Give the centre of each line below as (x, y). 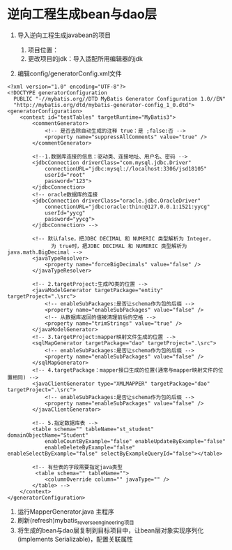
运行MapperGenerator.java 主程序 (65, 512)
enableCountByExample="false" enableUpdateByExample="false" (135, 441)
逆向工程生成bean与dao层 (82, 14)
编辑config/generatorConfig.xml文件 (69, 73)
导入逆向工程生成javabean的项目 (64, 35)
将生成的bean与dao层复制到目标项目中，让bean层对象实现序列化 (110, 530)
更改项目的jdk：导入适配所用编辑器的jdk (85, 58)
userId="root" (65, 175)
